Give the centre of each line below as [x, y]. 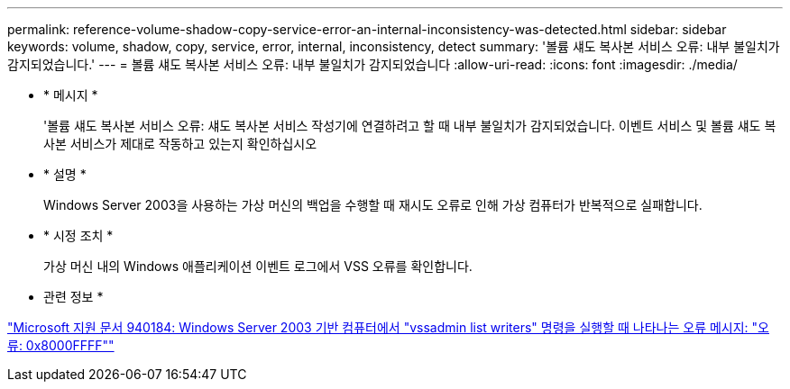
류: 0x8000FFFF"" [61, 345]
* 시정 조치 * [78, 235]
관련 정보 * [73, 297]
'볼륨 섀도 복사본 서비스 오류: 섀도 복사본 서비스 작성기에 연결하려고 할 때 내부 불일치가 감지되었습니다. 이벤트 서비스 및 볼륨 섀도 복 [410, 126]
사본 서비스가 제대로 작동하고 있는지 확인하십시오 [180, 144]
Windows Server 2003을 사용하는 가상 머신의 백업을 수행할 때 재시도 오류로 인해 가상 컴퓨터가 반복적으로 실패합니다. [373, 205]
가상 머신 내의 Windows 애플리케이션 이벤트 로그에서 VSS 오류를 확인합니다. [258, 266]
